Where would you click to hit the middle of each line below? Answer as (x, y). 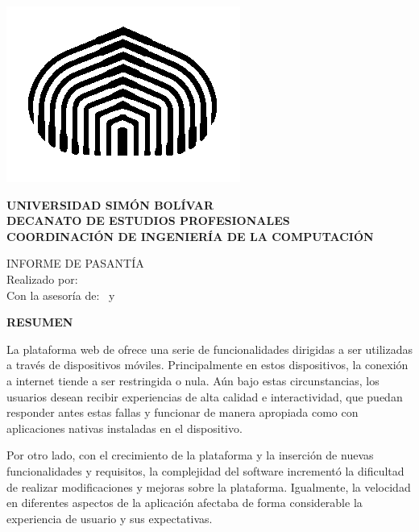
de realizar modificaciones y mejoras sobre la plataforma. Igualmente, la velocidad (209, 486)
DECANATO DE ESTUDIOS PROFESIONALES (148, 220)
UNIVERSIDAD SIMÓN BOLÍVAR (110, 204)
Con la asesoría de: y (61, 295)
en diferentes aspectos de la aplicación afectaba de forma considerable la (185, 503)
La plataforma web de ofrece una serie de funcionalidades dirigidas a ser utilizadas (209, 349)
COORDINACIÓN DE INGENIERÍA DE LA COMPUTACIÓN (190, 236)
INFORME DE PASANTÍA (75, 263)
